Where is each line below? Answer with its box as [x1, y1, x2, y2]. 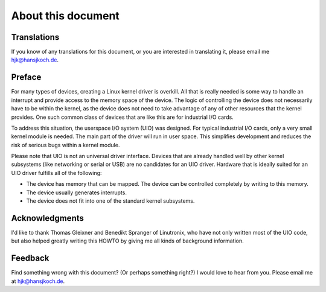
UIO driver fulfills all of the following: [11, 169, 102, 176]
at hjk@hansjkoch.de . [11, 278, 65, 285]
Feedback [11, 253, 50, 264]
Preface [11, 72, 42, 83]
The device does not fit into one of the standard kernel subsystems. [26, 197, 195, 205]
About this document [11, 9, 120, 22]
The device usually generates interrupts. [26, 189, 127, 196]
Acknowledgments [11, 213, 85, 223]
